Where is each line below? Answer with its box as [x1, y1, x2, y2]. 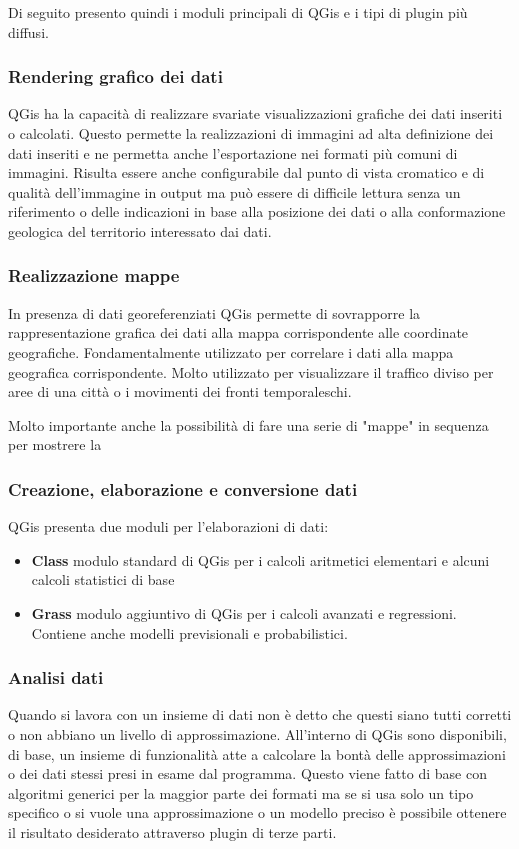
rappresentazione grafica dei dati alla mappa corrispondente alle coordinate [8, 322, 469, 343]
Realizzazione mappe [8, 263, 180, 288]
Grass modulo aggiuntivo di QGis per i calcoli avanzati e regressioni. [31, 602, 457, 623]
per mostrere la [8, 434, 102, 455]
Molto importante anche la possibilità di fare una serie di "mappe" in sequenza [8, 414, 489, 435]
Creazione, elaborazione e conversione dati [8, 476, 358, 501]
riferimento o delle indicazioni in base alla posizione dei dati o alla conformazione [8, 201, 506, 222]
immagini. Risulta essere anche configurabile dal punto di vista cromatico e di [8, 162, 485, 183]
